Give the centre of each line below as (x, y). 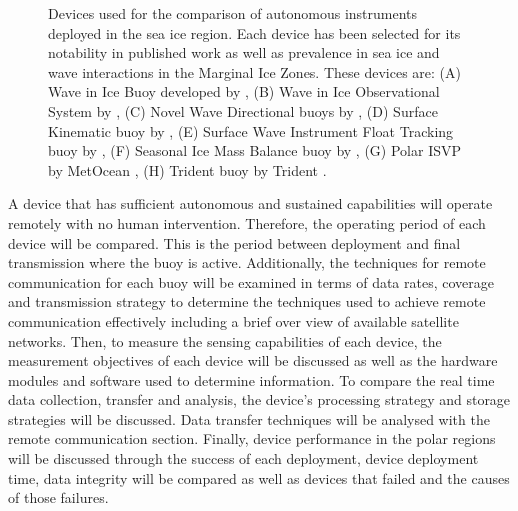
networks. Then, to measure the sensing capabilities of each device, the (225, 340)
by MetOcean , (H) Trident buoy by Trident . (187, 169)
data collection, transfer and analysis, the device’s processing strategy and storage (259, 399)
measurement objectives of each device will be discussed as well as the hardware (253, 360)
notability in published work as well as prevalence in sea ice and (244, 52)
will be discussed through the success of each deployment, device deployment (243, 458)
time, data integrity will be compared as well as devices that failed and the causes (259, 477)
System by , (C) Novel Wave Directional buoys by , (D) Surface (243, 110)
